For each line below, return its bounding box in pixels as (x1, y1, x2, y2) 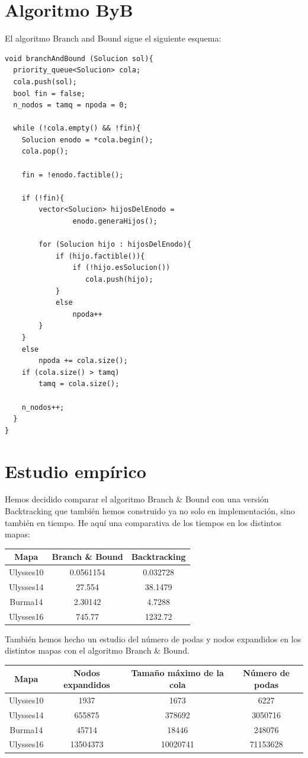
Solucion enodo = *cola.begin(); (21, 135, 153, 144)
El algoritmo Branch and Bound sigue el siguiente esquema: (5, 32, 222, 44)
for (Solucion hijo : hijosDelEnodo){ (38, 240, 191, 249)
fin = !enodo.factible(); (21, 170, 124, 179)
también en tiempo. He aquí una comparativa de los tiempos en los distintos (5, 516, 281, 528)
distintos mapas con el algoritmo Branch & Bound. (5, 644, 190, 657)
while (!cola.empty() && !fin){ (13, 124, 141, 133)
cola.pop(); (21, 147, 69, 156)
